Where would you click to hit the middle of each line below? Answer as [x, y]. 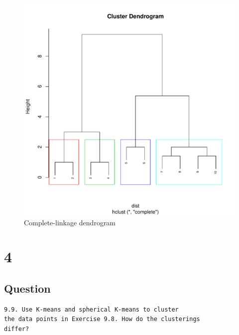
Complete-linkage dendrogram [70, 222]
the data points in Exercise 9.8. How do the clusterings [102, 319]
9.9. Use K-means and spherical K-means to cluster [91, 309]
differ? [17, 329]
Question [27, 288]
